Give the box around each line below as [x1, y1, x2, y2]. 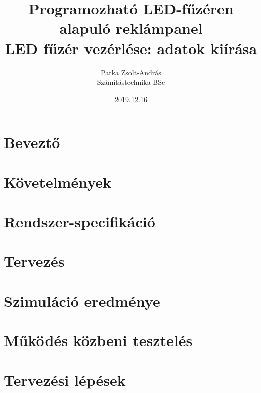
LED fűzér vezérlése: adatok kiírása [5, 37, 257, 58]
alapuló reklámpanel [59, 18, 203, 38]
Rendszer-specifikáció [4, 211, 155, 232]
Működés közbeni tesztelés [4, 330, 193, 351]
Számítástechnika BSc [97, 77, 165, 87]
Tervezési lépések [4, 369, 126, 390]
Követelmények [4, 171, 112, 192]
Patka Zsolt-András [101, 67, 161, 77]
